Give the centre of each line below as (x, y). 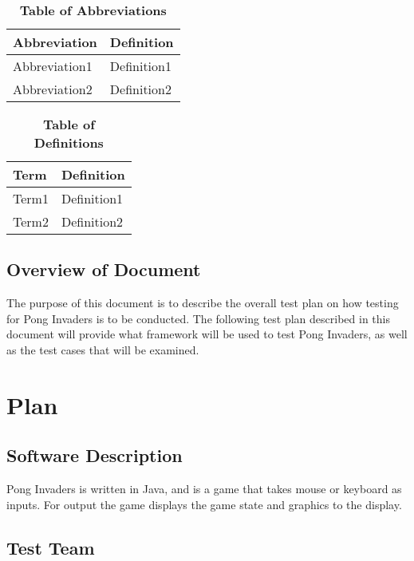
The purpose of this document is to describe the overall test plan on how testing (203, 303)
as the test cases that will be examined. (103, 349)
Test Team (51, 547)
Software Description (95, 455)
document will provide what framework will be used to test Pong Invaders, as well (207, 334)
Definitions (69, 142)
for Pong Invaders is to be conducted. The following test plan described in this (198, 318)
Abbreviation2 (53, 89)
